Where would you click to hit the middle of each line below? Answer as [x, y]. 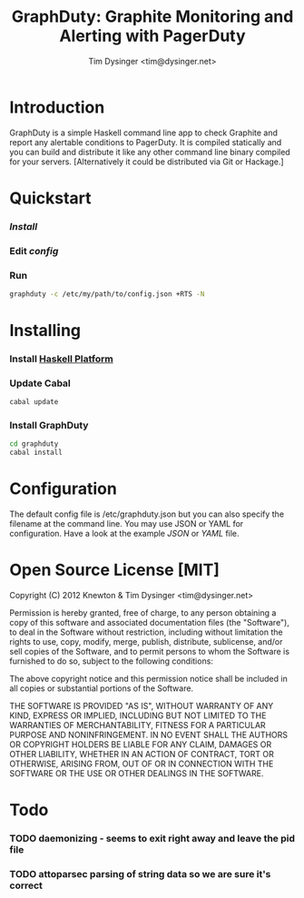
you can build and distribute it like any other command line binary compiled [150, 152]
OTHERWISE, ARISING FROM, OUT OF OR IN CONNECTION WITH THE [142, 764]
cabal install [36, 453]
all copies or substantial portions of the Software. [101, 688]
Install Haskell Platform [61, 359]
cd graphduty [34, 444]
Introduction [57, 107]
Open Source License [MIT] [115, 570]
